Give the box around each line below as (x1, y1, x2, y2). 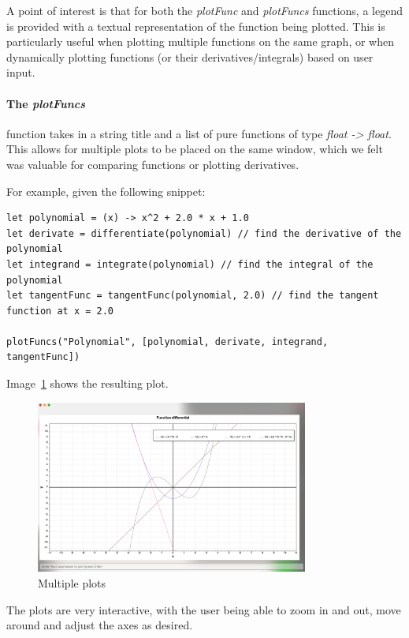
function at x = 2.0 (6, 305, 114, 317)
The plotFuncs (6, 95, 85, 111)
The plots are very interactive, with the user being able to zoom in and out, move (6, 601, 401, 617)
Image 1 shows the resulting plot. (6, 375, 169, 392)
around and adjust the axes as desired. (6, 617, 193, 633)
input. (6, 64, 35, 81)
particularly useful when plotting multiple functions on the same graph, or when (6, 33, 394, 50)
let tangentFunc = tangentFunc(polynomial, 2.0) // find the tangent (6, 290, 379, 302)
